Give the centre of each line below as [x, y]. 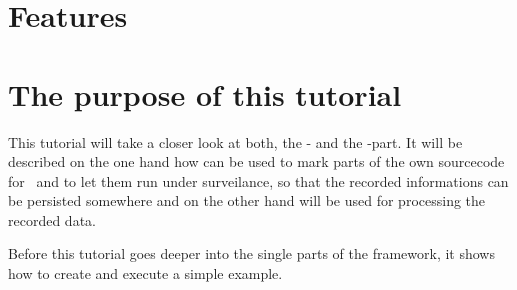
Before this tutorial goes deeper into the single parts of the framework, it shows [251, 253]
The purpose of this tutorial [205, 93]
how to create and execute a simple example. [145, 273]
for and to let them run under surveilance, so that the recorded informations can [258, 180]
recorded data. [52, 219]
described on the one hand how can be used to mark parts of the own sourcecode [256, 161]
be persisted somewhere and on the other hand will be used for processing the [247, 200]
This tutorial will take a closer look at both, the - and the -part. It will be [235, 141]
